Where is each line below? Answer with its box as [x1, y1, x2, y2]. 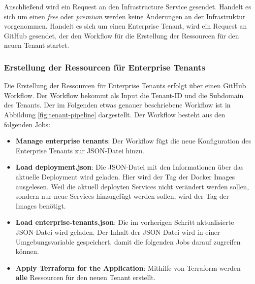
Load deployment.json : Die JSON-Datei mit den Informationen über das [15, 162, 244, 172]
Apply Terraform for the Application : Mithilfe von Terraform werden [15, 262, 241, 273]
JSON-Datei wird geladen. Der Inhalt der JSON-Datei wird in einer [15, 226, 220, 237]
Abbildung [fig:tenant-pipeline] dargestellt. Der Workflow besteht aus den [4, 109, 225, 119]
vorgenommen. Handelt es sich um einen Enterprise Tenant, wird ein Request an [4, 21, 247, 31]
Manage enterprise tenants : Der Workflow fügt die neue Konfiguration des [15, 136, 252, 146]
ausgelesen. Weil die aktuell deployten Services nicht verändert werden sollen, [15, 181, 249, 191]
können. [15, 246, 39, 256]
